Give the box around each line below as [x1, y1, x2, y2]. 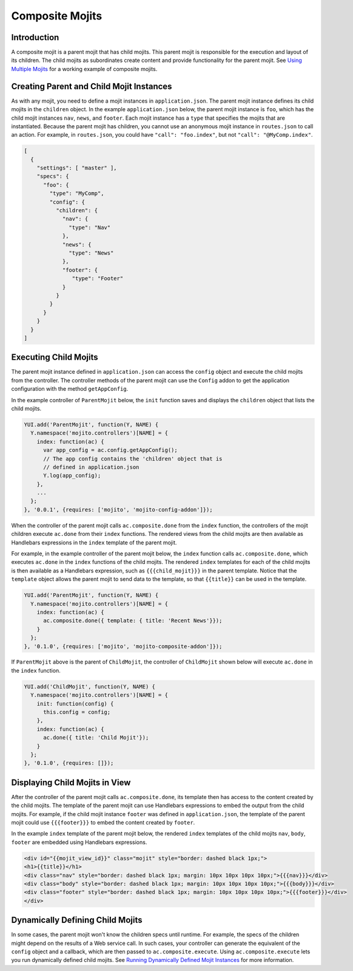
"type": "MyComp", [49, 190, 104, 197]
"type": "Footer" [72, 275, 124, 282]
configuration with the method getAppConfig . [11, 385, 129, 393]
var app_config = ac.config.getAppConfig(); [43, 447, 178, 454]
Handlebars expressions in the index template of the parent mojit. [11, 538, 177, 546]
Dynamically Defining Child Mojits [11, 915, 143, 925]
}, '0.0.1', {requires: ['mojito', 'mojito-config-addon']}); [24, 506, 213, 513]
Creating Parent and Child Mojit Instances [11, 81, 172, 91]
